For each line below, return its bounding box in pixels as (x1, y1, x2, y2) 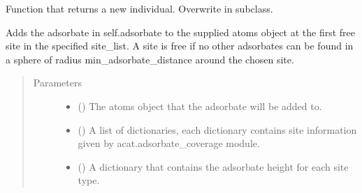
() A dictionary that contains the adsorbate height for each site (78, 159, 349, 173)
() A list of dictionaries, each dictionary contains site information (78, 122, 357, 137)
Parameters (33, 75, 82, 90)
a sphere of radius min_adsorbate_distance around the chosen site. (6, 52, 294, 66)
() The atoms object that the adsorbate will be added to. (78, 98, 322, 113)
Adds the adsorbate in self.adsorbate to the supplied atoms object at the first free (6, 24, 356, 39)
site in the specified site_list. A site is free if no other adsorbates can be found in (6, 38, 354, 53)
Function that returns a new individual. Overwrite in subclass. (6, 1, 273, 15)
